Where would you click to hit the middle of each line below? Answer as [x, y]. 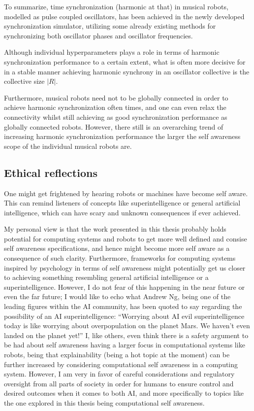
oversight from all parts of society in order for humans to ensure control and [119, 383]
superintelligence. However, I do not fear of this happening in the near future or [124, 287]
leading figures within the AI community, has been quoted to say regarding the [123, 306]
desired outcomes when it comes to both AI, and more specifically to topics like [124, 393]
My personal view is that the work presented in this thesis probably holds [115, 229]
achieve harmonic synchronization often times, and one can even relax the [115, 107]
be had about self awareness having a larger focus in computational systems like [125, 345]
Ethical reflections [51, 172]
